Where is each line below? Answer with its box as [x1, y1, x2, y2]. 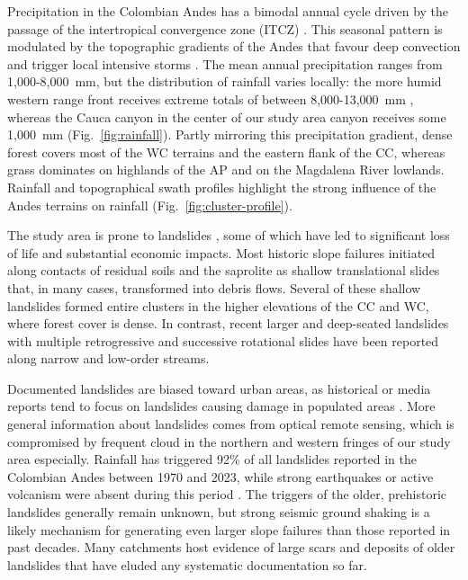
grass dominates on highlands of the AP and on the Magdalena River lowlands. [7, 160, 445, 179]
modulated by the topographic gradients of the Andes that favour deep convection [7, 37, 461, 56]
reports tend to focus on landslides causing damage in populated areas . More [7, 397, 436, 415]
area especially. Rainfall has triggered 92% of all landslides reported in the [7, 450, 417, 468]
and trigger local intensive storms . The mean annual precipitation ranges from [7, 54, 443, 73]
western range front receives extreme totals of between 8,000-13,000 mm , [7, 89, 414, 108]
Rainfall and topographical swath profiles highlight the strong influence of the [7, 177, 436, 196]
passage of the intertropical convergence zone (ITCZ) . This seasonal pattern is [7, 19, 443, 38]
